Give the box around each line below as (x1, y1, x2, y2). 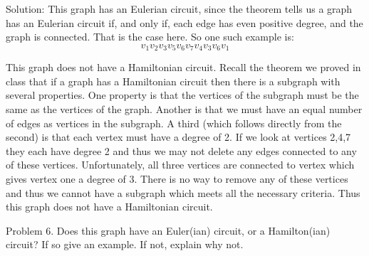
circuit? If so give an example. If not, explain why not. (6, 237, 244, 252)
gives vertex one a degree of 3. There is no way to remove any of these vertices (6, 171, 348, 186)
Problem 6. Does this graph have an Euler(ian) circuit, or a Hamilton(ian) (6, 223, 331, 238)
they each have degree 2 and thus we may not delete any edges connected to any (6, 143, 357, 158)
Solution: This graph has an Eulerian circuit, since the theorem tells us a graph (6, 1, 353, 16)
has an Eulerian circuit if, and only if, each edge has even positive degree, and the (6, 15, 363, 30)
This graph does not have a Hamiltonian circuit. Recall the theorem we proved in (6, 60, 361, 75)
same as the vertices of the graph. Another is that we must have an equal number (6, 102, 363, 117)
